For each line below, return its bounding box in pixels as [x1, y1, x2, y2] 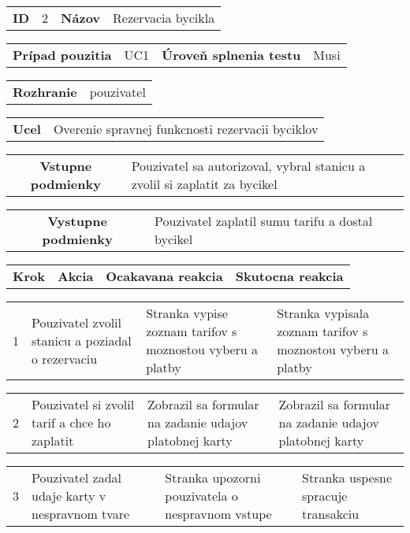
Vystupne [47, 212, 107, 230]
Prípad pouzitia [13, 46, 112, 64]
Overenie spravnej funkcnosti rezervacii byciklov [53, 120, 319, 138]
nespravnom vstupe [165, 505, 272, 523]
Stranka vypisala [277, 304, 370, 322]
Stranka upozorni [165, 468, 261, 487]
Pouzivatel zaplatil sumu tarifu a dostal [155, 212, 373, 230]
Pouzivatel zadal [32, 468, 122, 487]
